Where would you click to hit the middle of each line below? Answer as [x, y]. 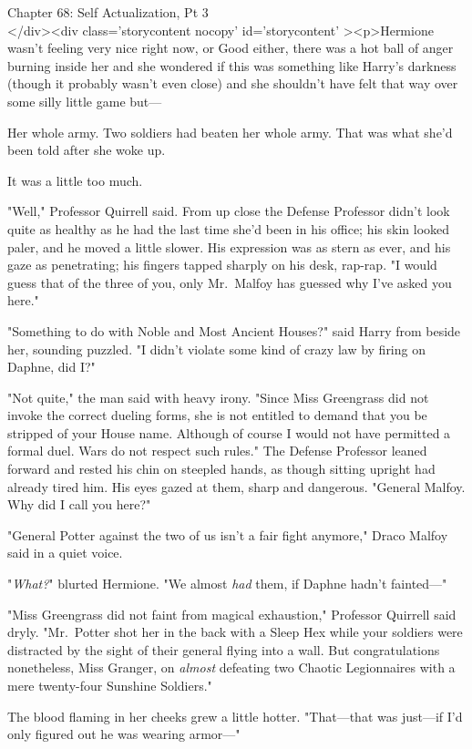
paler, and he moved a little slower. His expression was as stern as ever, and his [229, 246]
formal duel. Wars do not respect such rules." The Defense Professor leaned [217, 451]
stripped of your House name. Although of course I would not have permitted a [229, 432]
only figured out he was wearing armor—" [124, 734]
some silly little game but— [85, 101]
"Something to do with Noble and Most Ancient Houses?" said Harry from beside [234, 330]
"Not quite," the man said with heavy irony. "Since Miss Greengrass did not [218, 397]
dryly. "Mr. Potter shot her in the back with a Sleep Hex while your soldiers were [235, 632]
